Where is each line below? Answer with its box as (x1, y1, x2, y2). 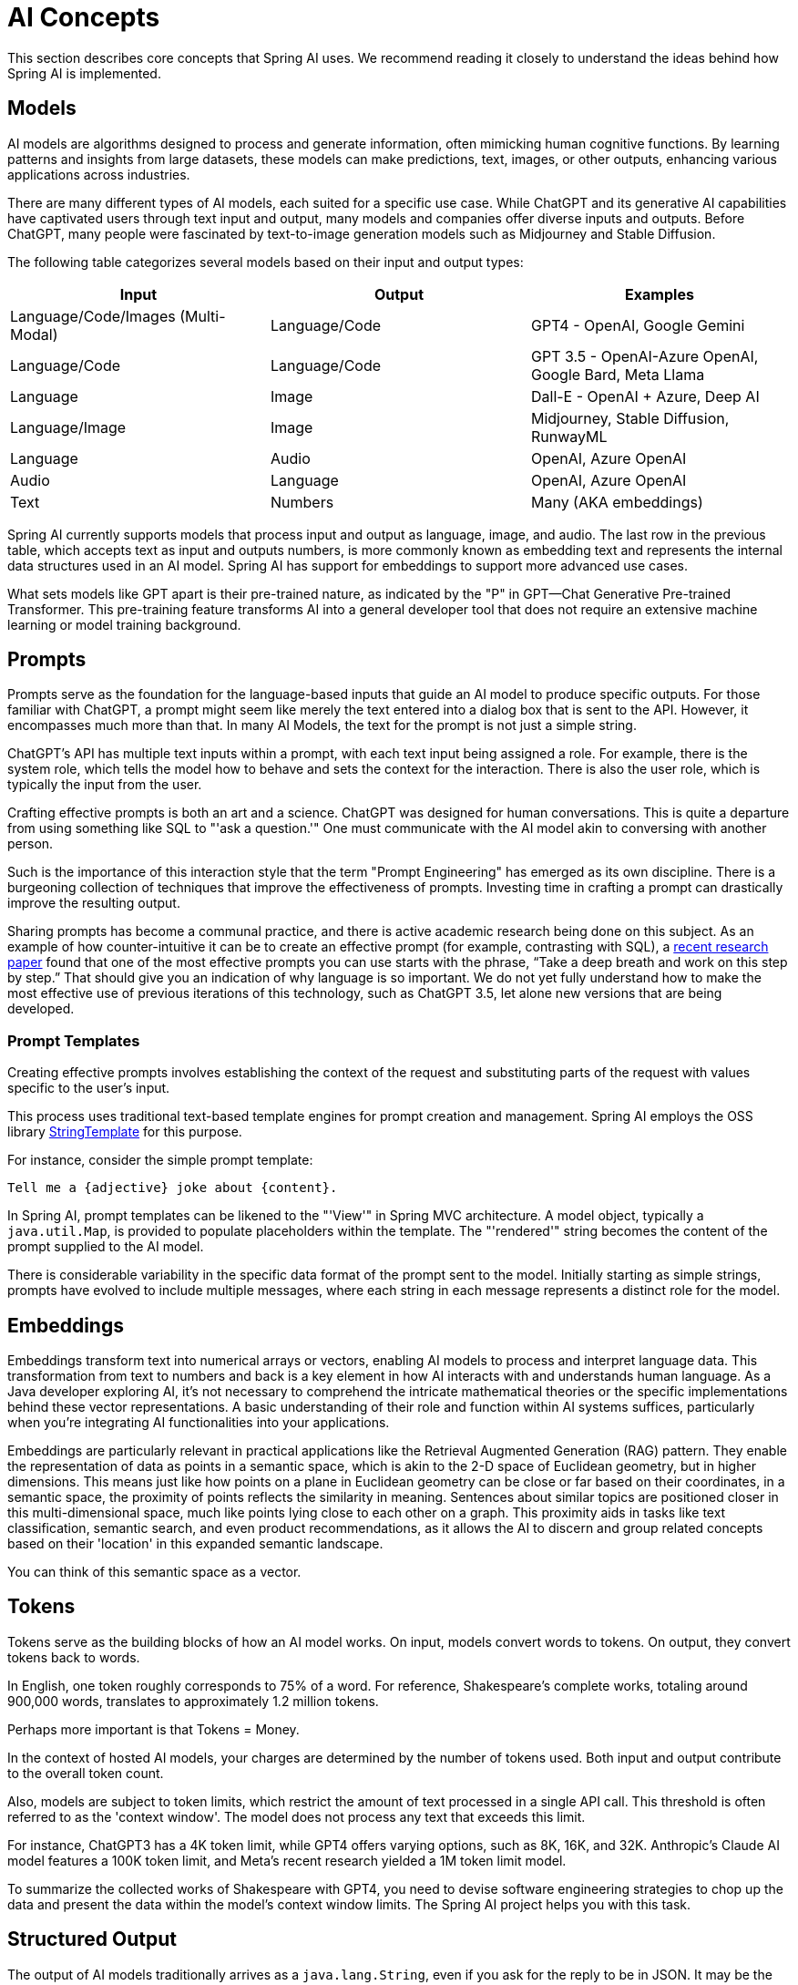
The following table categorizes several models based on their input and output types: (7, 253, 524, 270)
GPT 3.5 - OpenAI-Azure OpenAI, (530, 346, 759, 365)
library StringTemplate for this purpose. (7, 1124, 242, 1140)
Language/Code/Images (10, 306, 176, 325)
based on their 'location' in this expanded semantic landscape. (7, 1536, 384, 1552)
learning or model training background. (7, 616, 241, 633)
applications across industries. (7, 166, 190, 182)
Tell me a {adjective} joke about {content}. (7, 1180, 338, 1196)
